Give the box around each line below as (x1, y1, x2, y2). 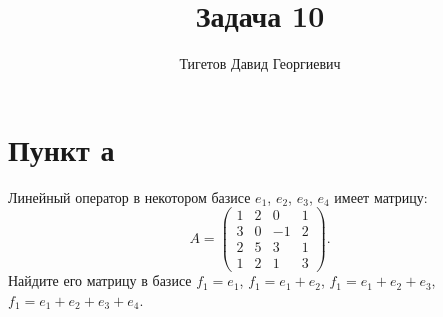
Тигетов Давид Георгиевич (179, 53, 341, 74)
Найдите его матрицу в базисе (8, 270, 192, 291)
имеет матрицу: (334, 186, 428, 207)
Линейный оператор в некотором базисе (8, 186, 251, 207)
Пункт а (8, 128, 115, 169)
